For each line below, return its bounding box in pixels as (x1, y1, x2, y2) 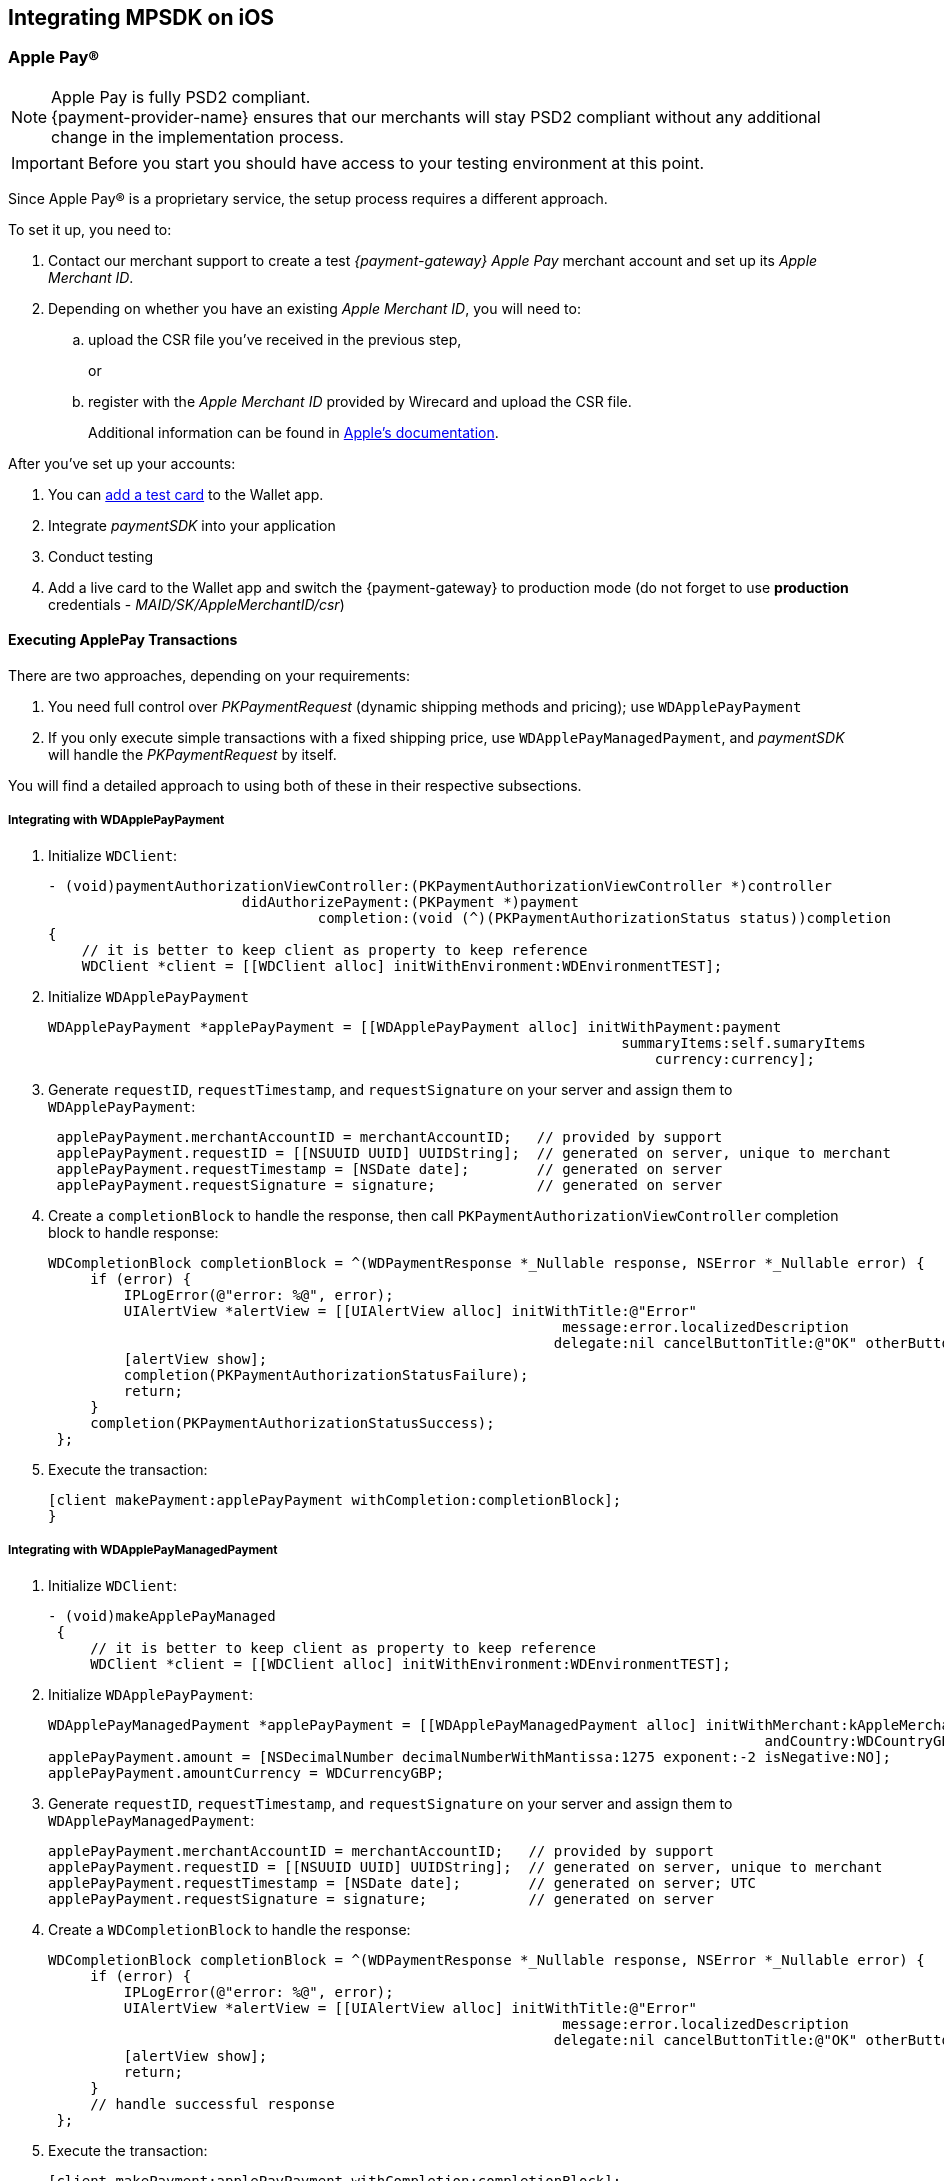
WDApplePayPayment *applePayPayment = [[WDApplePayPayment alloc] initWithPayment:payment (48, 1018, 782, 1035)
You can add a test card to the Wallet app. (48, 485, 324, 503)
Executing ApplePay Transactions (8, 631, 238, 649)
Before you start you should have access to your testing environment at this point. (87, 152, 705, 173)
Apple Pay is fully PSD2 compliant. (51, 86, 311, 107)
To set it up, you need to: (8, 220, 172, 238)
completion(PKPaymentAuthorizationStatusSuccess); (90, 1414, 495, 1431)
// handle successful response (90, 2095, 335, 2112)
